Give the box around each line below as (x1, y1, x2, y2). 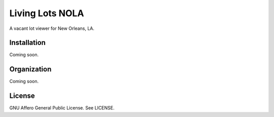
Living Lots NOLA (9, 8, 84, 19)
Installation (9, 38, 46, 47)
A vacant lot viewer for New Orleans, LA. (9, 25, 95, 31)
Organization (9, 65, 52, 73)
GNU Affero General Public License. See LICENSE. (9, 105, 115, 111)
